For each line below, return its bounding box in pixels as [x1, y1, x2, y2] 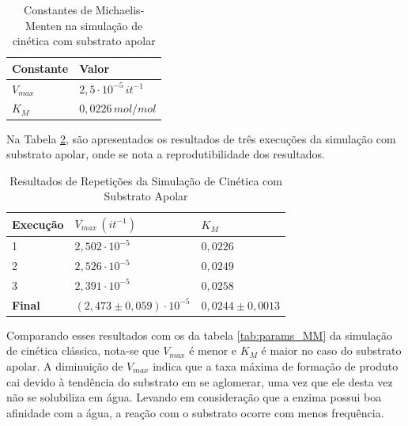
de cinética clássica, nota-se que [6, 342, 160, 359]
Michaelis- [95, 2, 145, 17]
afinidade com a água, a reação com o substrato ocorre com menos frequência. [6, 404, 384, 420]
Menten [25, 17, 62, 33]
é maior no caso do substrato [261, 342, 402, 359]
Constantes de [24, 2, 93, 17]
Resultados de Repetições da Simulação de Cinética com [9, 172, 282, 188]
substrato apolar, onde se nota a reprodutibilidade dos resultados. [6, 146, 325, 162]
